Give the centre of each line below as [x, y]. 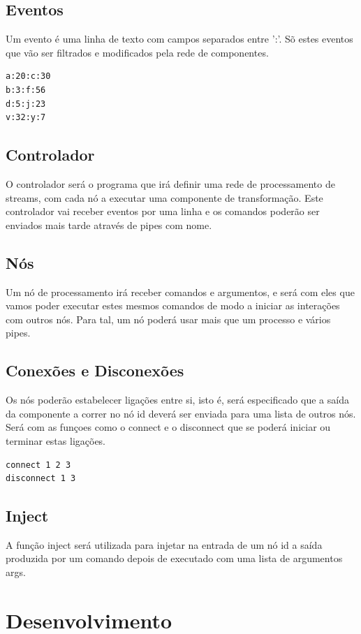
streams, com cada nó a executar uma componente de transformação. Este [164, 197]
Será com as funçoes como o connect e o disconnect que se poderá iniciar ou [168, 427]
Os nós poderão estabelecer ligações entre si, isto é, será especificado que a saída [177, 400]
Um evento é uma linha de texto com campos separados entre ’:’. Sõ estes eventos [179, 39]
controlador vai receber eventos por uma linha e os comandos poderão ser [163, 211]
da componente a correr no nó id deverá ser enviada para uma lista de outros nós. [181, 413]
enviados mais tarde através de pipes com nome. [109, 224]
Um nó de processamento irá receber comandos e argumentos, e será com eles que [180, 292]
